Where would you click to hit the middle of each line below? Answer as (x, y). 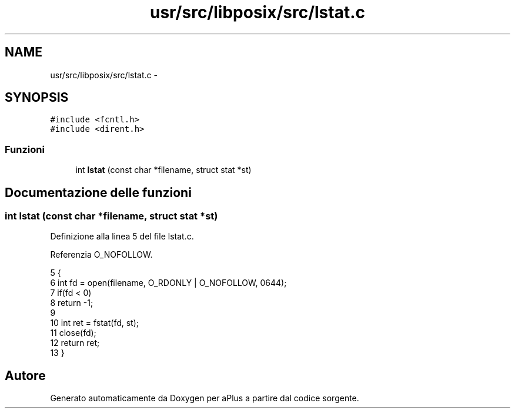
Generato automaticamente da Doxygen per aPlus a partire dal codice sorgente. (205, 398)
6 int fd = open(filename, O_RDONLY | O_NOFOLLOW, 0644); (168, 283)
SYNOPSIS (37, 98)
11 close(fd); (73, 333)
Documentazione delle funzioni (98, 192)
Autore (25, 375)
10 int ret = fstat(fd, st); (95, 323)
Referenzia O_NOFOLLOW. (101, 255)
